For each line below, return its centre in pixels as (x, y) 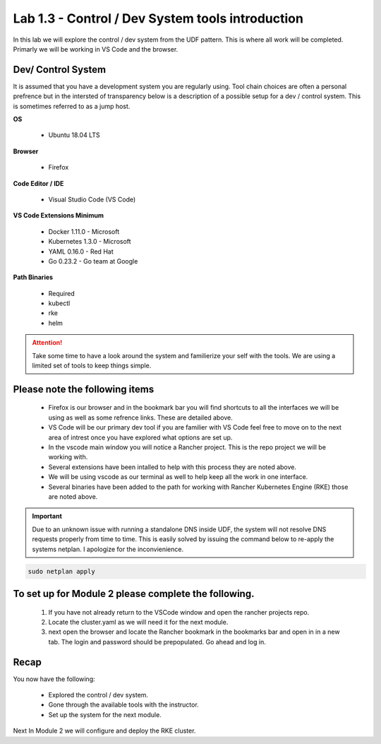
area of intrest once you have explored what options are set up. (140, 437)
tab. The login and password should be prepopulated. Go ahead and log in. (157, 642)
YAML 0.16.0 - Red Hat (81, 252)
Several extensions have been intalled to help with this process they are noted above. (172, 467)
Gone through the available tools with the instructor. (123, 705)
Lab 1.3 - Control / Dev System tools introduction (158, 18)
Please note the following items (84, 389)
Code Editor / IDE (38, 183)
